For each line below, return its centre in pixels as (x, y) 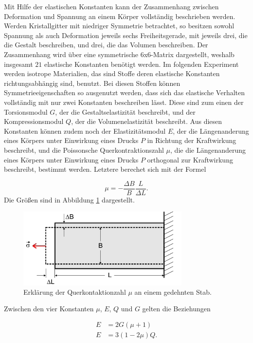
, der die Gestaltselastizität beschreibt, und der (125, 111)
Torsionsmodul (26, 111)
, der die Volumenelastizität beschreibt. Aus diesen (147, 121)
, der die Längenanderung (211, 131)
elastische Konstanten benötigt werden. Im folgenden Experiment (141, 64)
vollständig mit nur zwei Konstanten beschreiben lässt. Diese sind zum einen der (124, 102)
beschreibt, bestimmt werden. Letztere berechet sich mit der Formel (105, 169)
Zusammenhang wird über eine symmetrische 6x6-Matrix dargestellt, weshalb (119, 54)
